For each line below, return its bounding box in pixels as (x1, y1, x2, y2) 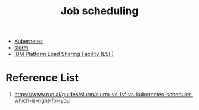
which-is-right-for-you (14, 97, 70, 105)
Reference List (5, 71, 79, 84)
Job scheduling (60, 4, 139, 18)
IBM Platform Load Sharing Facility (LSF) (14, 51, 114, 58)
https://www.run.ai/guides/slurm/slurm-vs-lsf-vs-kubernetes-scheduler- (14, 91, 194, 98)
